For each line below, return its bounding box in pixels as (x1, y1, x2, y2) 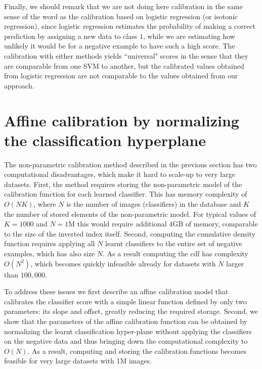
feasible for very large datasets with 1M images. (4, 355, 152, 366)
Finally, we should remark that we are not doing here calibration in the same (4, 1, 243, 11)
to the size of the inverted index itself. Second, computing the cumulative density (4, 228, 255, 239)
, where (33, 199, 56, 209)
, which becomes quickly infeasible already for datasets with (30, 258, 216, 268)
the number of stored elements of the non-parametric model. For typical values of (4, 208, 256, 219)
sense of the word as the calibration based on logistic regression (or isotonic (4, 11, 238, 21)
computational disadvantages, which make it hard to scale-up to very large (4, 169, 235, 179)
